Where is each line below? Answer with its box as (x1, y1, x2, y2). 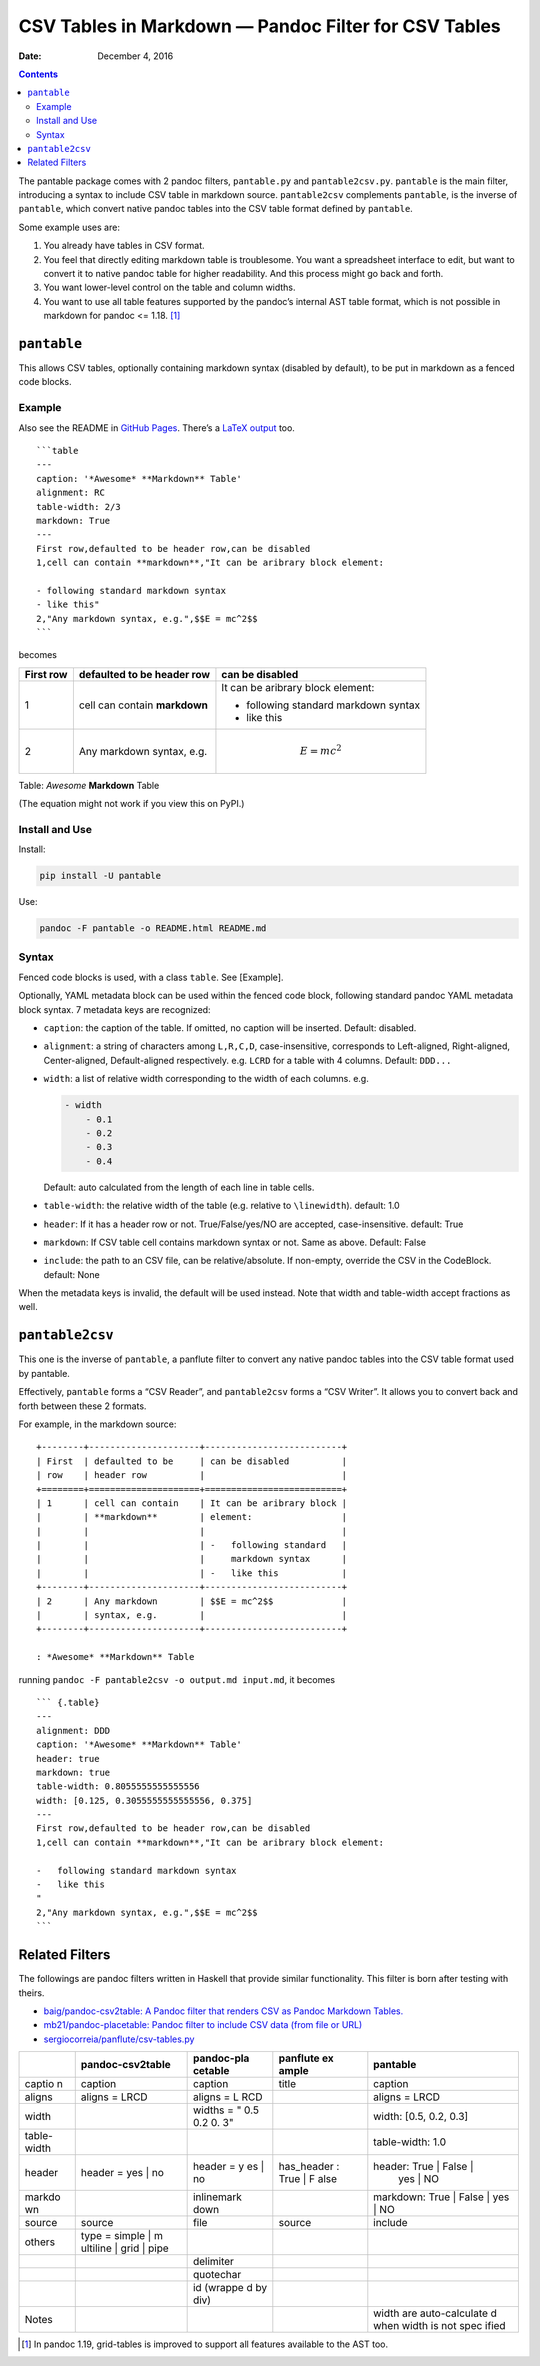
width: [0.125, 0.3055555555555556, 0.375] (36, 1795, 253, 1806)
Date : (18, 50, 42, 62)
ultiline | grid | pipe (80, 2241, 169, 2255)
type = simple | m (80, 2229, 164, 2243)
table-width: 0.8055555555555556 (36, 1781, 200, 1792)
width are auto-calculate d (373, 2306, 497, 2320)
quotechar (192, 2268, 242, 2282)
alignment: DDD (36, 1725, 111, 1736)
